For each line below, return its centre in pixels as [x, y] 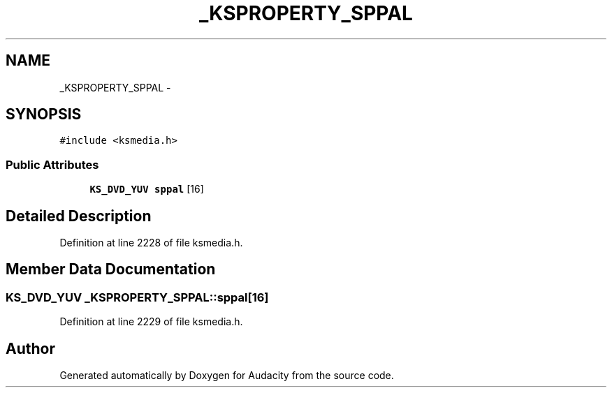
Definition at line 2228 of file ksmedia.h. [151, 243]
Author [30, 348]
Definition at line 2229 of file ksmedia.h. [151, 322]
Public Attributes [52, 164]
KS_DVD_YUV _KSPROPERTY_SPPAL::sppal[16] [137, 297]
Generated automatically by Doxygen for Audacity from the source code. [227, 376]
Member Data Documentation [111, 269]
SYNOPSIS [44, 114]
